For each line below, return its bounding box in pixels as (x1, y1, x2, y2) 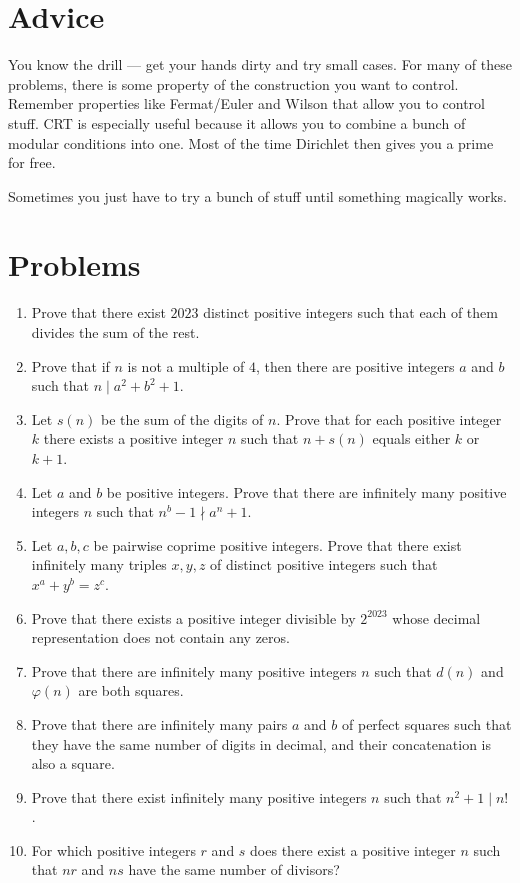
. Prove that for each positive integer (276, 408, 502, 429)
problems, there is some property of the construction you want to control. (8, 73, 459, 94)
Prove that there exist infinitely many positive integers (31, 786, 367, 807)
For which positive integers (31, 839, 196, 860)
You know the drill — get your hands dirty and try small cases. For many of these (8, 54, 512, 75)
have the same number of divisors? (128, 859, 340, 880)
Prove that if (31, 355, 110, 376)
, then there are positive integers (255, 355, 455, 376)
